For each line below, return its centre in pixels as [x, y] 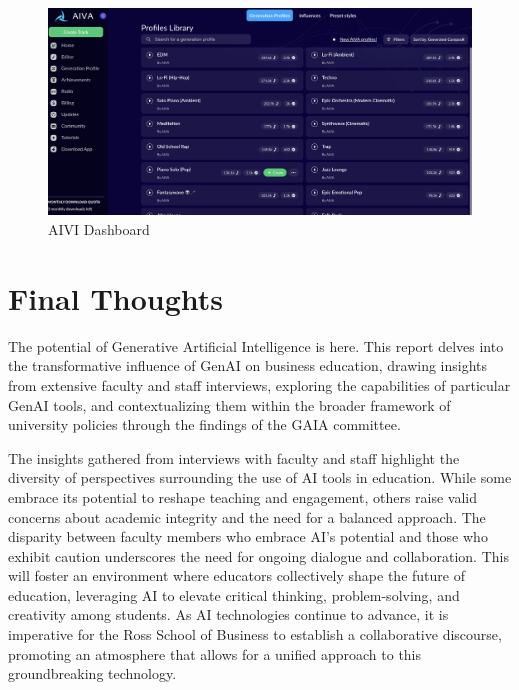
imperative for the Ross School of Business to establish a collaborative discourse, [255, 634]
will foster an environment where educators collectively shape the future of [236, 575]
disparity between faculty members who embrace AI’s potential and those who [248, 536]
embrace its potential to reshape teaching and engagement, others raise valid [243, 496]
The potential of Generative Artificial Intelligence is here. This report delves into [256, 345]
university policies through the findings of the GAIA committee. [204, 424]
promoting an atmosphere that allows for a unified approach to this [215, 653]
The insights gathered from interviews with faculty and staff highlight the [234, 457]
